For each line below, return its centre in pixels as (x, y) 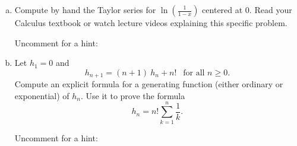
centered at (222, 9)
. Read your (271, 9)
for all (194, 73)
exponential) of (42, 95)
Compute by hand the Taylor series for (85, 9)
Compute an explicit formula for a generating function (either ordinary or (149, 84)
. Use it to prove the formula (133, 95)
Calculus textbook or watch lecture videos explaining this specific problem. (151, 23)
